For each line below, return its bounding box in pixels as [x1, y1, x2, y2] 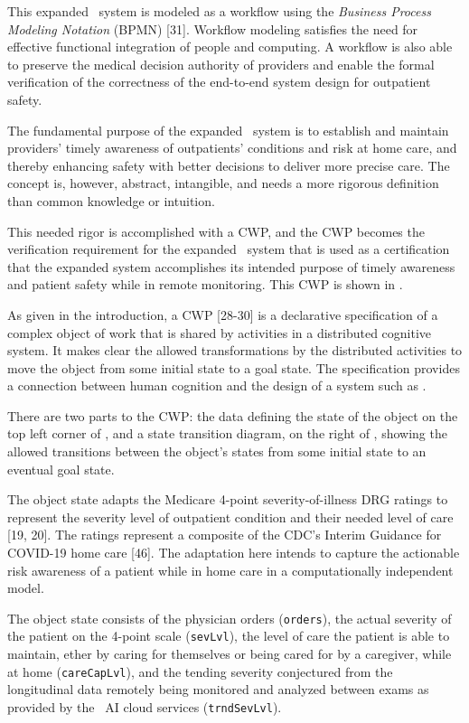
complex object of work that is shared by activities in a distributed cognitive [7, 323, 432, 342]
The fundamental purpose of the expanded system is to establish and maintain [7, 120, 449, 139]
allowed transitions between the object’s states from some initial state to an [7, 442, 427, 461]
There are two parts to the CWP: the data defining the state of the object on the [7, 406, 458, 425]
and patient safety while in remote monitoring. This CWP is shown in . [7, 275, 403, 294]
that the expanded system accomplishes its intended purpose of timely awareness [7, 257, 455, 276]
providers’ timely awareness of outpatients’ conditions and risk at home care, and [7, 138, 457, 157]
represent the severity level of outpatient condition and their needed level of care [7, 507, 454, 526]
